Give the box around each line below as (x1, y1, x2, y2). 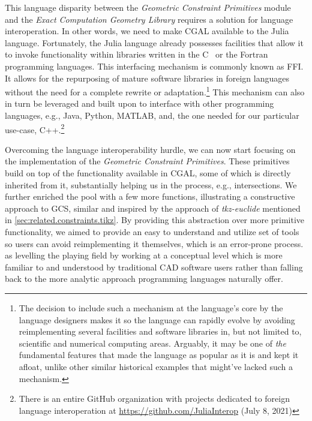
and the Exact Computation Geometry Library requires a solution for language (5, 13, 293, 25)
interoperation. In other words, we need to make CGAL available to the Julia (5, 25, 289, 37)
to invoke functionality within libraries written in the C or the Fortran (5, 48, 268, 61)
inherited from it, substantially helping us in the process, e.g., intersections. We (5, 178, 297, 191)
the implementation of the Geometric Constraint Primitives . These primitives (5, 155, 290, 167)
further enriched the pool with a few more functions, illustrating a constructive (5, 190, 295, 203)
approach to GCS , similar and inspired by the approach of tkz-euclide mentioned (5, 202, 301, 214)
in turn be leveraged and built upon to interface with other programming (5, 97, 274, 110)
